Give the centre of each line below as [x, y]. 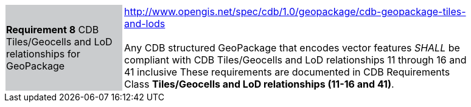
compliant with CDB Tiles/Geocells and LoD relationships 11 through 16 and [295, 60]
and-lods [145, 24]
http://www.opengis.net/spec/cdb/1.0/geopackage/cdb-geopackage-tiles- [295, 11]
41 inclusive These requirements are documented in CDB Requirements [287, 72]
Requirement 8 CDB [53, 30]
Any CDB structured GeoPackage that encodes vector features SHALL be [292, 48]
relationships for [43, 54]
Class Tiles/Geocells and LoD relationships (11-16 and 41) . [259, 84]
